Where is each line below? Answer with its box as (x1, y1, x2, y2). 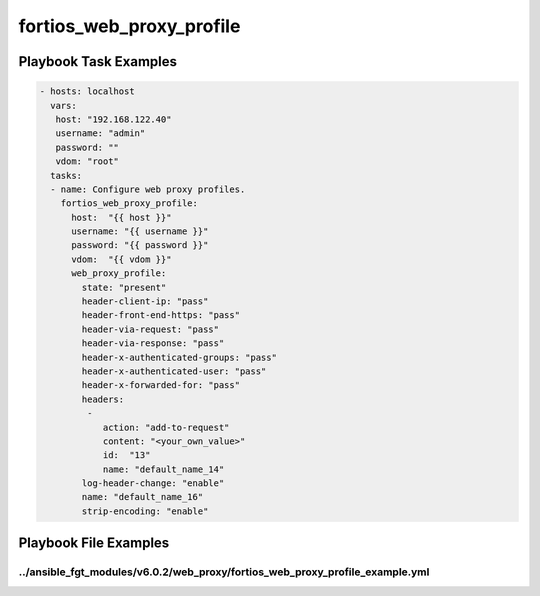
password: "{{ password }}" (71, 240, 209, 251)
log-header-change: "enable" (81, 478, 225, 489)
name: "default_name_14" (102, 463, 225, 475)
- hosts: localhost (39, 86, 135, 97)
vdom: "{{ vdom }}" (71, 253, 172, 265)
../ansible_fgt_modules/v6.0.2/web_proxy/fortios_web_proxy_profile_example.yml (18, 565, 430, 579)
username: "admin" (55, 128, 146, 139)
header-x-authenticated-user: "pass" (81, 365, 267, 377)
